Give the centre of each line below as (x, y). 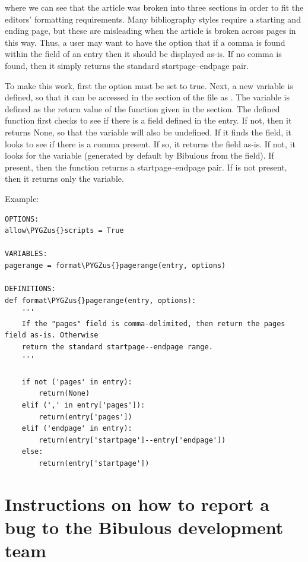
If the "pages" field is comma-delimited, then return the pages (153, 323)
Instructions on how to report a (137, 503)
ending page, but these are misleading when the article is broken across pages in (150, 31)
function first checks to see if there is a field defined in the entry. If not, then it (148, 120)
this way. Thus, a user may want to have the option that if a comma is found (145, 42)
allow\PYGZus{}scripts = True (64, 231)
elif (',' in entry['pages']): (83, 405)
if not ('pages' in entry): (77, 382)
